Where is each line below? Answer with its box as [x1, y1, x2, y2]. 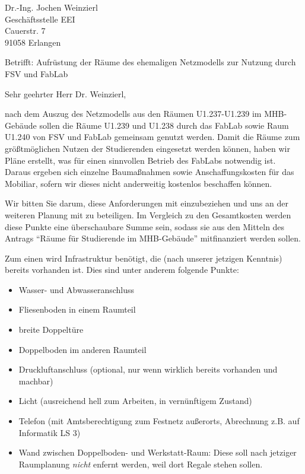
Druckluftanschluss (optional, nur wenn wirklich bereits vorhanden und [18, 363, 278, 376]
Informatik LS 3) [18, 426, 81, 438]
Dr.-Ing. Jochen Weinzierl [5, 1, 98, 13]
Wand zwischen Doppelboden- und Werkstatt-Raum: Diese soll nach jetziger [18, 446, 297, 459]
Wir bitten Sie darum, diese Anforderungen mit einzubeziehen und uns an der [5, 197, 288, 209]
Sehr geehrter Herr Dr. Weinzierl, [5, 87, 126, 100]
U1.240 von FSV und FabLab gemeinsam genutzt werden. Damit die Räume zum [5, 131, 300, 143]
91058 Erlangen [5, 36, 61, 48]
